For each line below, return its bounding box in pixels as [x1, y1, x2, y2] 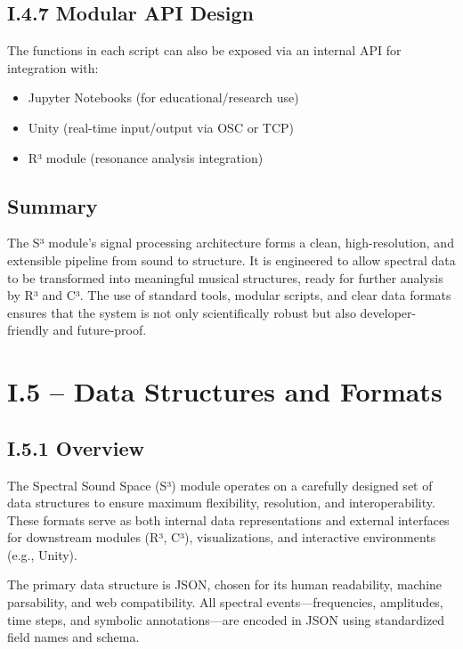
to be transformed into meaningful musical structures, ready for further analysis [7, 268, 443, 287]
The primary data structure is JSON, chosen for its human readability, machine [7, 575, 443, 594]
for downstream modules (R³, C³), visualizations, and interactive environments [7, 528, 436, 547]
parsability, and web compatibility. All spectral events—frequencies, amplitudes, [7, 593, 443, 612]
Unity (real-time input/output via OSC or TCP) [28, 118, 294, 136]
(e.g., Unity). [7, 545, 77, 564]
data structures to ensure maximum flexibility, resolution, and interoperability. [7, 493, 435, 512]
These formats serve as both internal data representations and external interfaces [7, 510, 450, 529]
